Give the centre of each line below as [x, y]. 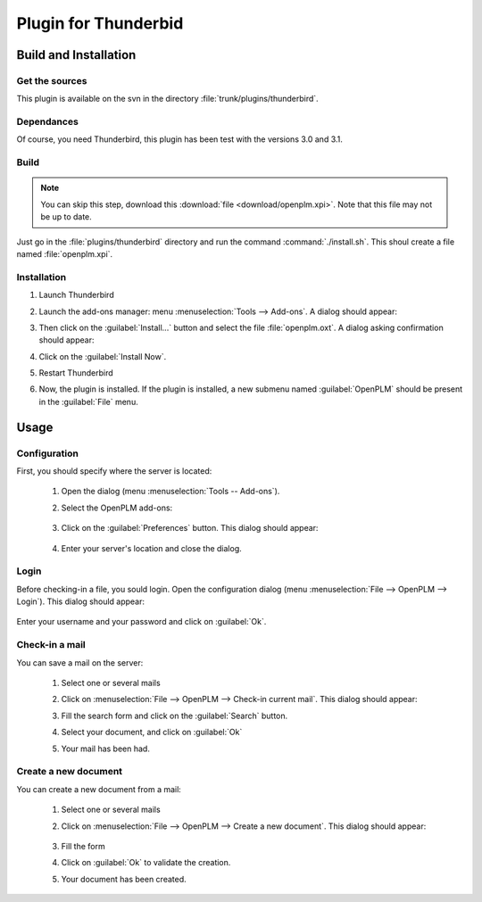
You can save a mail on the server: [80, 662]
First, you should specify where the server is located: [114, 471]
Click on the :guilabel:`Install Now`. [103, 356]
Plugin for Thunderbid [100, 23]
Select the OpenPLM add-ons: [117, 508]
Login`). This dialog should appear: [81, 601]
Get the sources [52, 80]
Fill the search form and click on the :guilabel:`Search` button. [175, 716]
